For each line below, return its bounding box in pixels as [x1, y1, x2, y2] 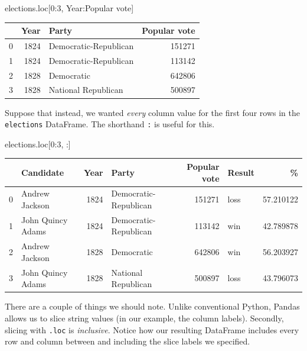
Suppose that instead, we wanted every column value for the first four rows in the [5, 106, 300, 118]
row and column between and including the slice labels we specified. [5, 335, 250, 347]
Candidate [21, 166, 64, 178]
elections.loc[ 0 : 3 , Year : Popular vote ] [5, 2, 134, 14]
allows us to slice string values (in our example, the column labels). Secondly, [5, 311, 284, 324]
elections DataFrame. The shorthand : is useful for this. [5, 118, 215, 130]
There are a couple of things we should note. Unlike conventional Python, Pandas [5, 300, 300, 313]
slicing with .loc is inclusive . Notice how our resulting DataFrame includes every [5, 323, 299, 336]
